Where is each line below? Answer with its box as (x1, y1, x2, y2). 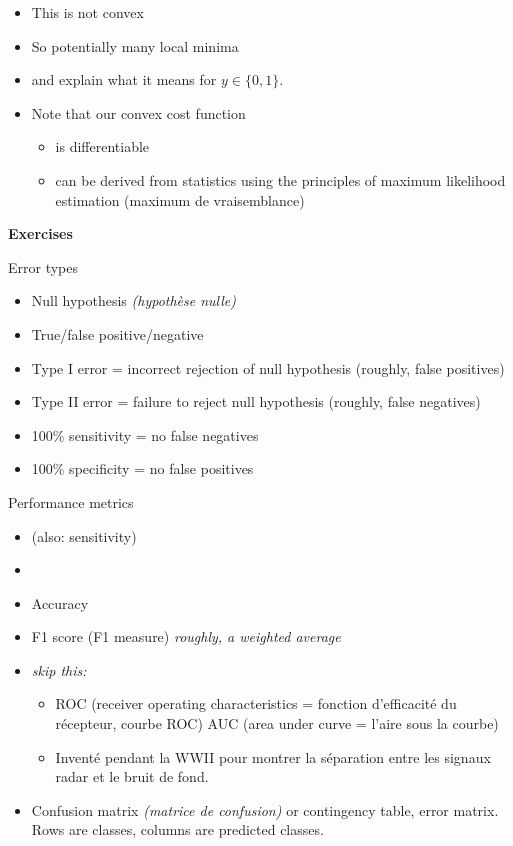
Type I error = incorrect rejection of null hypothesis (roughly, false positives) (31, 357, 505, 378)
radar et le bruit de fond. (55, 766, 209, 787)
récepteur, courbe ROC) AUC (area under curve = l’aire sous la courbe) (55, 713, 499, 734)
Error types (8, 256, 79, 277)
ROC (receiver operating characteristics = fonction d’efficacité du (55, 693, 457, 714)
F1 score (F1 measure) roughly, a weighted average (31, 626, 341, 647)
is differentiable (55, 136, 150, 157)
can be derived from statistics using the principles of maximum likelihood (55, 169, 506, 190)
